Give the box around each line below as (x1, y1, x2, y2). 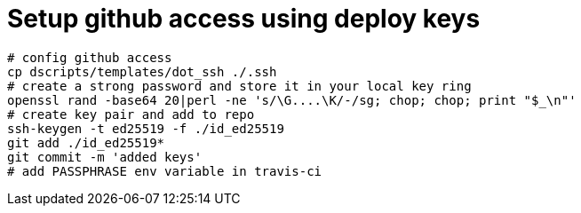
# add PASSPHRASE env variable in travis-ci (7, 163, 322, 178)
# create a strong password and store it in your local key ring (7, 78, 472, 93)
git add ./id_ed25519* (7, 135, 165, 150)
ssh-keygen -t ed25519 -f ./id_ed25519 (7, 121, 284, 136)
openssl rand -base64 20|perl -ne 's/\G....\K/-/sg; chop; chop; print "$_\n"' (7, 92, 577, 107)
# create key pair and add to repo (7, 106, 255, 122)
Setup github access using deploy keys (7, 4, 481, 34)
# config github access (7, 50, 172, 65)
